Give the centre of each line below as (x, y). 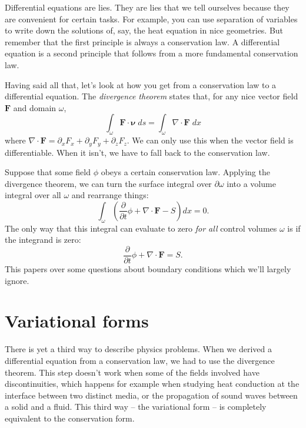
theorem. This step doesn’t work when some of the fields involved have (132, 372)
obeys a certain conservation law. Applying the (185, 172)
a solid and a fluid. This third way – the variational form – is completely (136, 407)
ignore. (17, 280)
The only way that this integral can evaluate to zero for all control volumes (141, 228)
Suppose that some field (48, 172)
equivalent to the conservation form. (70, 418)
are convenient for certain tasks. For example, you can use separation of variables (151, 19)
